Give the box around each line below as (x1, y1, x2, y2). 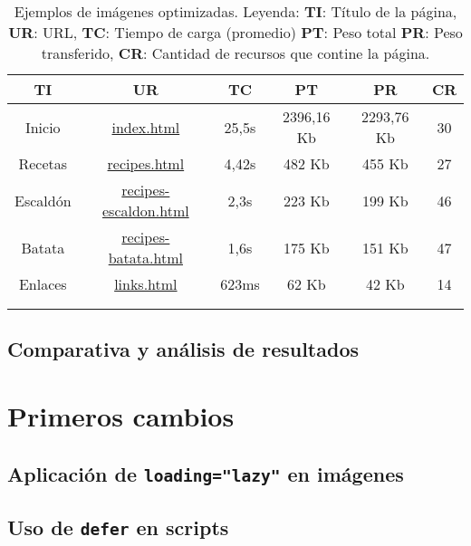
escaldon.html (102, 200, 189, 221)
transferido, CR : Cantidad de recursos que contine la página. (41, 43, 430, 63)
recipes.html (107, 153, 185, 174)
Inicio (24, 116, 61, 138)
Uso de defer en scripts (7, 512, 229, 541)
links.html (114, 273, 178, 294)
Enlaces (18, 273, 67, 294)
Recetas (18, 153, 68, 174)
